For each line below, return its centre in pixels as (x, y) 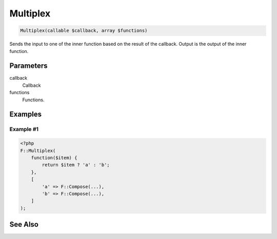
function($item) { (54, 158)
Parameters (28, 66)
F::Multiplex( (38, 151)
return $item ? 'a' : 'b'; (76, 165)
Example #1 (24, 130)
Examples (26, 114)
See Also (24, 224)
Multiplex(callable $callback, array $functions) (84, 31)
